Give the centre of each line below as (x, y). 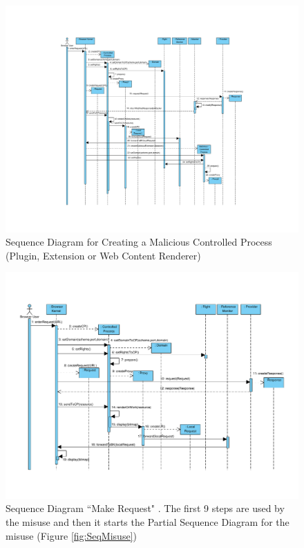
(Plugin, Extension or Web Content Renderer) (103, 255)
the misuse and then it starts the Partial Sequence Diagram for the (148, 522)
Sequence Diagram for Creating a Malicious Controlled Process (139, 242)
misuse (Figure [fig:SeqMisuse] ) (71, 535)
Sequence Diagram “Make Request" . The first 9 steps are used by (145, 508)
